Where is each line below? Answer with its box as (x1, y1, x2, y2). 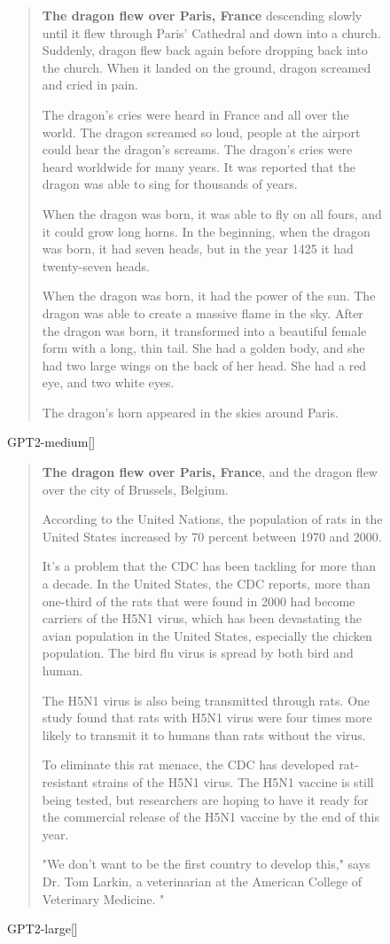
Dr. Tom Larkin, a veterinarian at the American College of (42, 871, 363, 890)
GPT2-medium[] (7, 433, 96, 451)
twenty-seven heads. (42, 256, 150, 275)
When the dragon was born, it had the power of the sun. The (42, 286, 376, 305)
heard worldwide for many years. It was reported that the (42, 157, 355, 176)
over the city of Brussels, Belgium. (42, 480, 229, 498)
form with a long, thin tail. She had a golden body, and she (42, 339, 365, 357)
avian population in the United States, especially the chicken (42, 626, 372, 644)
